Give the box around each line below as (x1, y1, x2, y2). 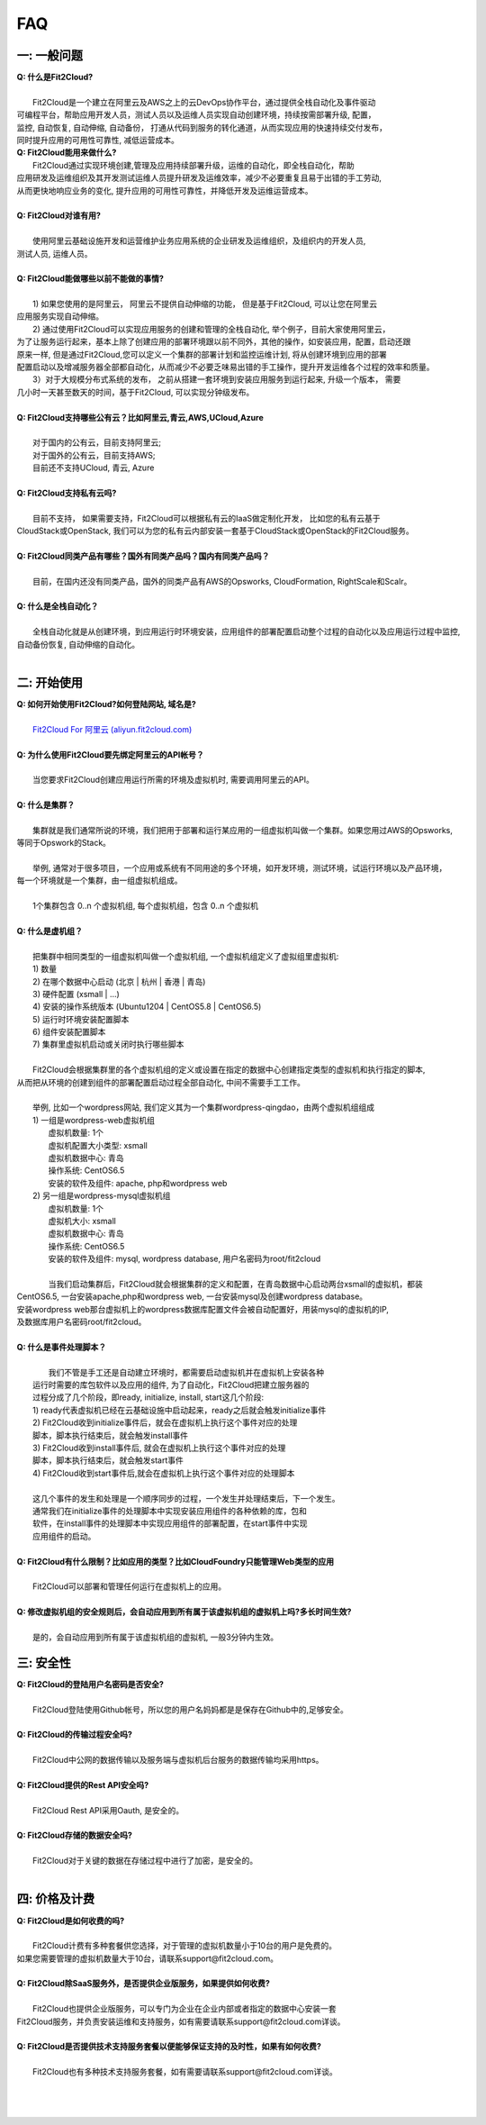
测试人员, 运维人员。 (16, 248, 93, 259)
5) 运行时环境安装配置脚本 (32, 1013, 130, 1024)
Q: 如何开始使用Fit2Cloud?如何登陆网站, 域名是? (16, 698, 197, 709)
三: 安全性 (16, 1655, 71, 1670)
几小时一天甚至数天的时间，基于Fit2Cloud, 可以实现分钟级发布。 (16, 386, 255, 397)
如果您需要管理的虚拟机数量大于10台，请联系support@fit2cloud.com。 (16, 1953, 279, 1964)
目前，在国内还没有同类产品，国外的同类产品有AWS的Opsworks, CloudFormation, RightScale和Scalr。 (32, 576, 412, 586)
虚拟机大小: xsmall (48, 1215, 116, 1226)
